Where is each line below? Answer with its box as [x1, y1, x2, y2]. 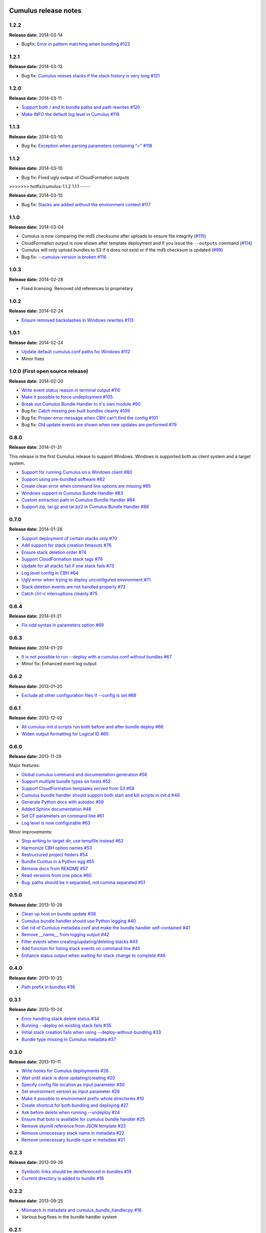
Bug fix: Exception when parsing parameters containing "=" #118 [21, 143, 153, 149]
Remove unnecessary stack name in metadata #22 [21, 1130, 125, 1136]
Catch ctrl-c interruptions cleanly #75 [21, 590, 98, 596]
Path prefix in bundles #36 [21, 984, 75, 990]
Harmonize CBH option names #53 [21, 845, 92, 851]
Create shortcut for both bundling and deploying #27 [21, 1102, 129, 1108]
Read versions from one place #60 [21, 872, 92, 878]
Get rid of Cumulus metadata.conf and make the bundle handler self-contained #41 [21, 925, 190, 931]
